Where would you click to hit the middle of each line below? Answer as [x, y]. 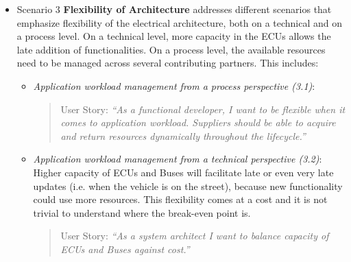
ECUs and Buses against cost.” [125, 249]
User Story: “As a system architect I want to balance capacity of [195, 236]
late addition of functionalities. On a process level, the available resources [171, 49]
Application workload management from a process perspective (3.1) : [174, 85]
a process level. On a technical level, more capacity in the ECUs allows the [174, 36]
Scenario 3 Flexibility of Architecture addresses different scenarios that [174, 9]
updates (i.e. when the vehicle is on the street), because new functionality [188, 186]
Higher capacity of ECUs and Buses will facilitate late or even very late [183, 172]
